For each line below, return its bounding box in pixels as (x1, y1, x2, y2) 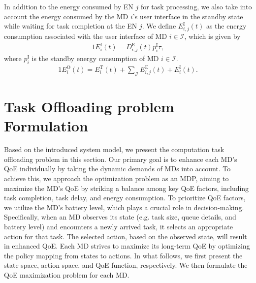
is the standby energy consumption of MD (32, 53, 159, 63)
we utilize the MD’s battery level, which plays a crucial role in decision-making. (4, 202, 244, 212)
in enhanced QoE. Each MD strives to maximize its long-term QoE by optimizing (4, 241, 250, 251)
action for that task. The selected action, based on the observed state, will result (4, 231, 247, 241)
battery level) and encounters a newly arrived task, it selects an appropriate (4, 221, 233, 232)
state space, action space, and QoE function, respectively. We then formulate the (4, 260, 248, 270)
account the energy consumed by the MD (4, 11, 128, 21)
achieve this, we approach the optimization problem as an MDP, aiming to (4, 173, 229, 184)
